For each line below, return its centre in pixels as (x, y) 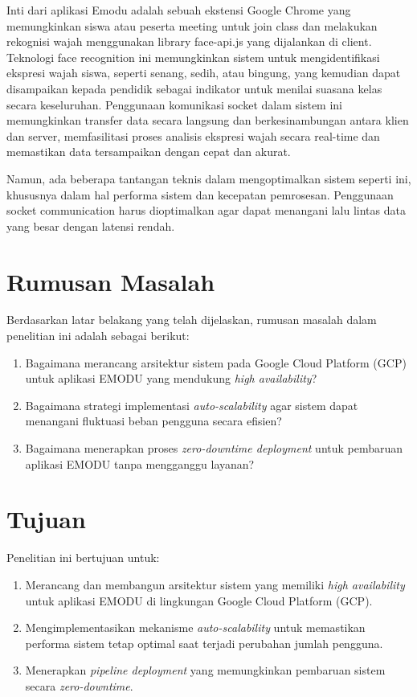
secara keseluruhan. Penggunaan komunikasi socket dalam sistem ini (174, 104)
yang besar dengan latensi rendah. (91, 225)
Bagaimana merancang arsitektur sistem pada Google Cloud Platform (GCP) (216, 362)
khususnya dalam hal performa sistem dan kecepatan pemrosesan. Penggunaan (200, 194)
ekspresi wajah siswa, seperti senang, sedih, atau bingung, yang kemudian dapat (204, 73)
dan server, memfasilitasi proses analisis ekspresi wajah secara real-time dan (193, 135)
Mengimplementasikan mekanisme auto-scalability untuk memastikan (195, 627)
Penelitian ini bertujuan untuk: (83, 558)
